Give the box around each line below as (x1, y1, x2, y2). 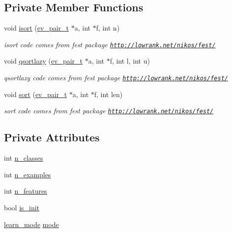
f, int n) (96, 23, 120, 33)
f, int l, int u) (110, 56, 150, 66)
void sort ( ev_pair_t (4, 89, 67, 99)
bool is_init (4, 202, 40, 212)
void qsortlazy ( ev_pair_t (4, 56, 83, 66)
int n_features (4, 186, 47, 196)
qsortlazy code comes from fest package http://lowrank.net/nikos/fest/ (4, 72, 228, 83)
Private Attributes (4, 130, 100, 145)
